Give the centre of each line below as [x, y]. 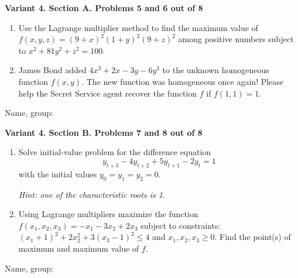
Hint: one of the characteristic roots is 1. [92, 194]
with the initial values [58, 174]
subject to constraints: [181, 225]
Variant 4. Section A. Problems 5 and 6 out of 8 [104, 8]
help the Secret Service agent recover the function [108, 93]
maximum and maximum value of [79, 248]
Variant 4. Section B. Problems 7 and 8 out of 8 [104, 132]
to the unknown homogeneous [216, 70]
